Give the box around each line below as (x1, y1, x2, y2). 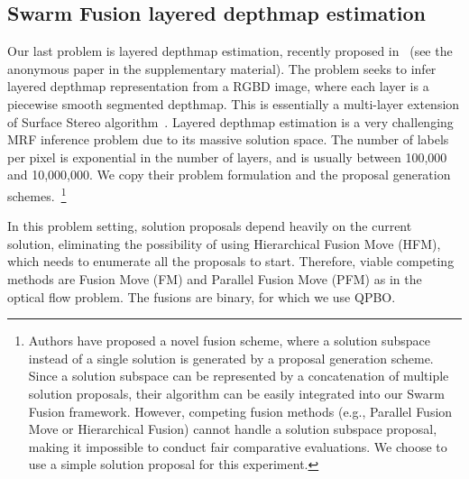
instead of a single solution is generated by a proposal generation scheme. (28, 348, 434, 367)
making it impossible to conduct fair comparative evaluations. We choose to (28, 437, 447, 456)
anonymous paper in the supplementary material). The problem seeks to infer (7, 59, 437, 78)
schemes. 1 (7, 183, 67, 205)
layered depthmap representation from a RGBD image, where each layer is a (7, 77, 429, 96)
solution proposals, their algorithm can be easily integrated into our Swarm (28, 383, 445, 402)
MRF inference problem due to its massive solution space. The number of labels (7, 130, 449, 149)
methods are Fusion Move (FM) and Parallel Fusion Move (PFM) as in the (7, 269, 422, 288)
